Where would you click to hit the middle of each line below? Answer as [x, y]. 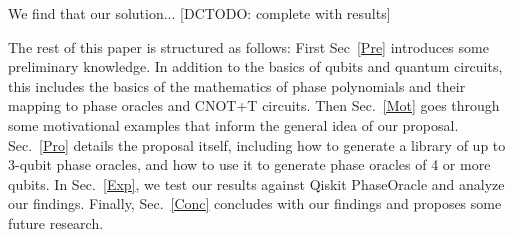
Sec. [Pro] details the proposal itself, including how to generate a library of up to [257, 144]
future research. [56, 222]
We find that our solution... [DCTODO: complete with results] [199, 13]
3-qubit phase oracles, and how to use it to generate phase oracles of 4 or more [249, 164]
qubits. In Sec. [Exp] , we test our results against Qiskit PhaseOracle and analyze [256, 183]
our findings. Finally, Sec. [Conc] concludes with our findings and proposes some [255, 203]
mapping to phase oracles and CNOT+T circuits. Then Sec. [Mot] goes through [254, 105]
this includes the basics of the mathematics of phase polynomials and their [237, 85]
